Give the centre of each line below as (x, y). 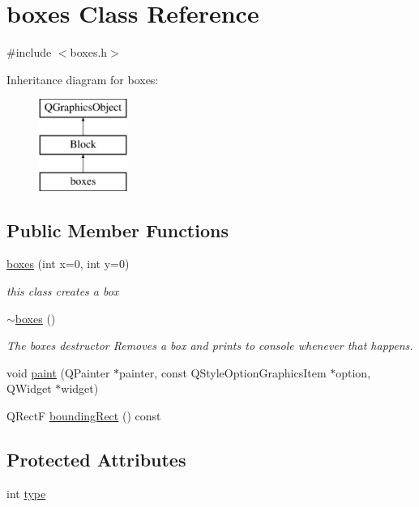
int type (26, 493)
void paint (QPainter (58, 372)
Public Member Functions (118, 230)
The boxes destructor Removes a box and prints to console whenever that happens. (210, 345)
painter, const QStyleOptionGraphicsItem (223, 372)
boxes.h (89, 52)
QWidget (29, 388)
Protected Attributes (96, 460)
